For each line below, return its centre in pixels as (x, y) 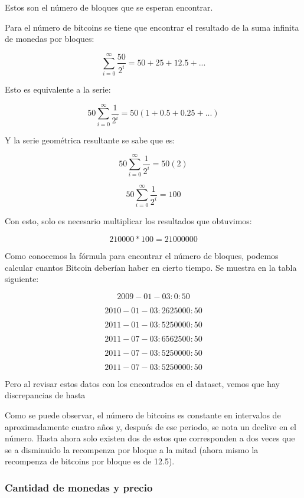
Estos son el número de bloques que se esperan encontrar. (109, 7)
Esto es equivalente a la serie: (58, 89)
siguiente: (22, 279)
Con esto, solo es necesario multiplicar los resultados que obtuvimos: (128, 221)
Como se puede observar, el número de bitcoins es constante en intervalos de (143, 415)
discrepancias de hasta (45, 395)
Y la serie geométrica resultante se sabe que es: (90, 140)
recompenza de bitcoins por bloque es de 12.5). (90, 461)
